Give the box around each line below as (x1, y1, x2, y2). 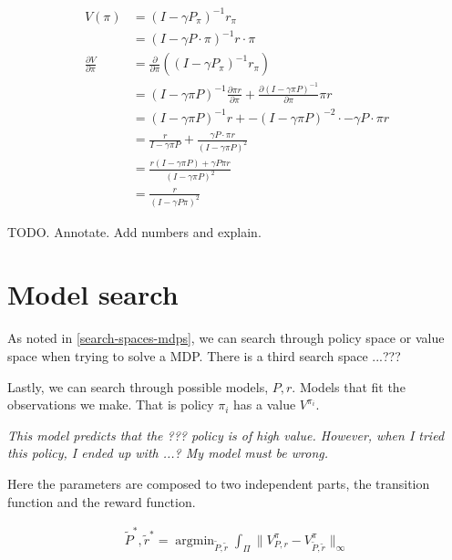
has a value (233, 395, 296, 414)
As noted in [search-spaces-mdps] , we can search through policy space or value (7, 328, 445, 347)
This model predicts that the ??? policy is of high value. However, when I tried (7, 425, 445, 444)
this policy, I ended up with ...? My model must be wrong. (7, 443, 329, 462)
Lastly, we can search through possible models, (7, 377, 269, 396)
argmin (175, 534, 215, 547)
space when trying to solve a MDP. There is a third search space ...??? (7, 347, 401, 366)
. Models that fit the (292, 377, 406, 396)
